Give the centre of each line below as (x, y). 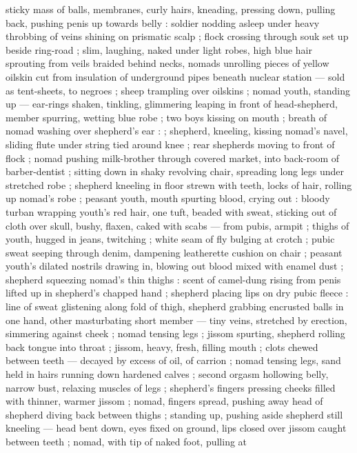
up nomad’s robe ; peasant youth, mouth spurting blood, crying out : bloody (168, 198)
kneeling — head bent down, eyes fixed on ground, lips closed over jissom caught (176, 428)
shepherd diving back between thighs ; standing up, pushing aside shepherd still (174, 414)
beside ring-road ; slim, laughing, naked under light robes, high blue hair (159, 49)
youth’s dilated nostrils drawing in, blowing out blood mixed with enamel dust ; (175, 266)
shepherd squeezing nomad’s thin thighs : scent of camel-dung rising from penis (173, 279)
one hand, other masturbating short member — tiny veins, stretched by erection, (176, 320)
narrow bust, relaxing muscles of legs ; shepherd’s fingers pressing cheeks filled (171, 387)
